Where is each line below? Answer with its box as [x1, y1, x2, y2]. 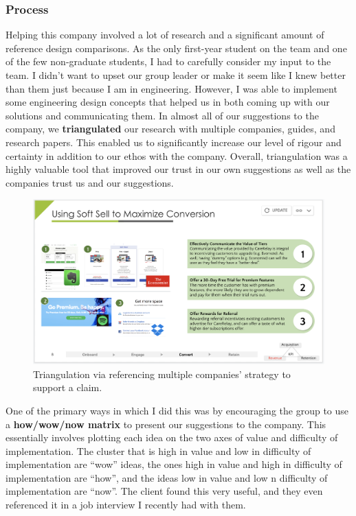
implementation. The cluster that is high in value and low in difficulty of [5, 443, 311, 458]
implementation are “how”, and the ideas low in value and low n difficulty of [5, 470, 328, 484]
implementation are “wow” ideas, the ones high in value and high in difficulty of [5, 457, 342, 471]
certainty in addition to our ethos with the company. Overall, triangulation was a [5, 148, 348, 163]
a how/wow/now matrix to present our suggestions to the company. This [5, 417, 326, 431]
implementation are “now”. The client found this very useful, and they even [5, 484, 323, 498]
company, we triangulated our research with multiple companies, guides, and [5, 121, 335, 136]
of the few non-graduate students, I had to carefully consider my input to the [5, 54, 331, 69]
